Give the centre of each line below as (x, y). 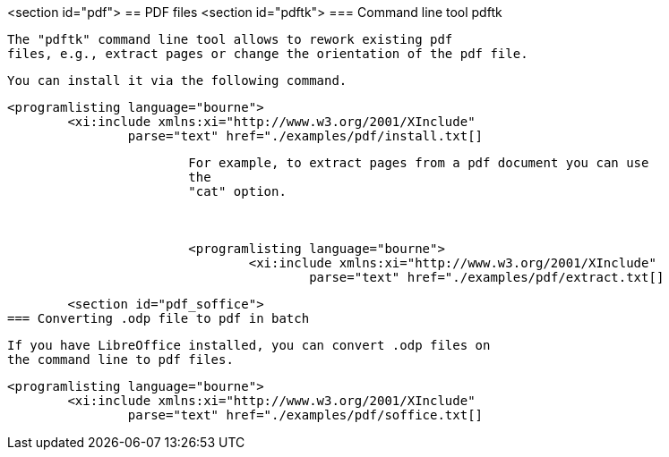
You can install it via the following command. (177, 80)
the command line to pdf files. (120, 360)
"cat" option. (237, 191)
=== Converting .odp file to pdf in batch (159, 318)
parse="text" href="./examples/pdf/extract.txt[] (487, 277)
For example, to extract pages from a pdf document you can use (419, 163)
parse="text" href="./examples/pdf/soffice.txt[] (305, 415)
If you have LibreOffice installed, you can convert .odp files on (249, 345)
